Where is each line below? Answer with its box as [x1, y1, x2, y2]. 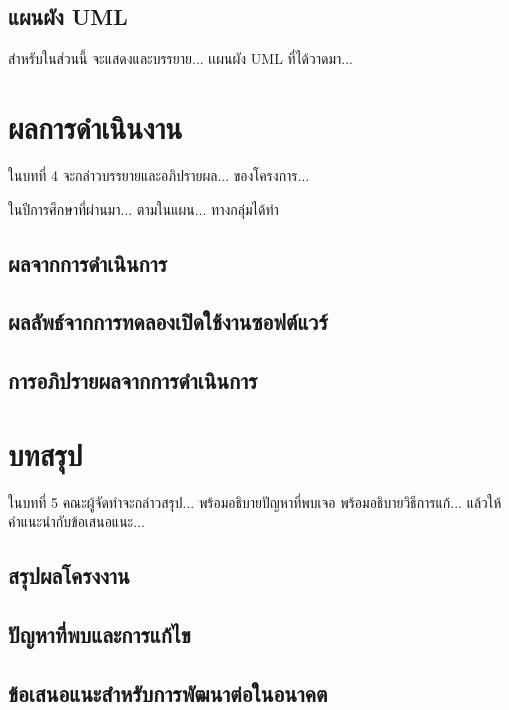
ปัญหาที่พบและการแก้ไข [8, 618, 191, 649]
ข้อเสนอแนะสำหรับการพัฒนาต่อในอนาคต [8, 677, 328, 708]
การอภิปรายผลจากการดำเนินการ [8, 365, 258, 396]
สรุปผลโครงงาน [8, 560, 130, 591]
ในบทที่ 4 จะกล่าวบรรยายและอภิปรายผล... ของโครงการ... [8, 164, 310, 185]
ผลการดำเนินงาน [8, 106, 183, 147]
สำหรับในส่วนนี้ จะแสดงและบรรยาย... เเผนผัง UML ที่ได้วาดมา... [8, 48, 354, 69]
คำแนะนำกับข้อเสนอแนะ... [8, 511, 145, 532]
